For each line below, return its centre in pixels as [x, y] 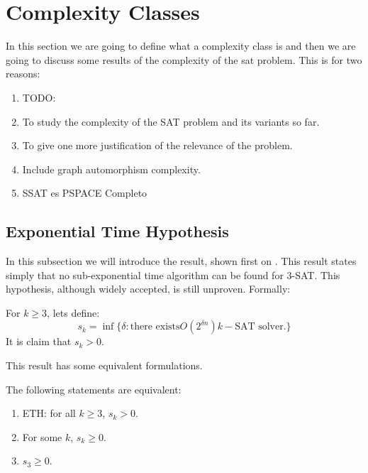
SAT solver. [261, 327]
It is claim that [39, 341]
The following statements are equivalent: [94, 389]
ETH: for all [49, 413]
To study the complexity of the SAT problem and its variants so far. [171, 121]
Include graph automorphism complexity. [111, 169]
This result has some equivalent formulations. [104, 365]
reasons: [23, 74]
